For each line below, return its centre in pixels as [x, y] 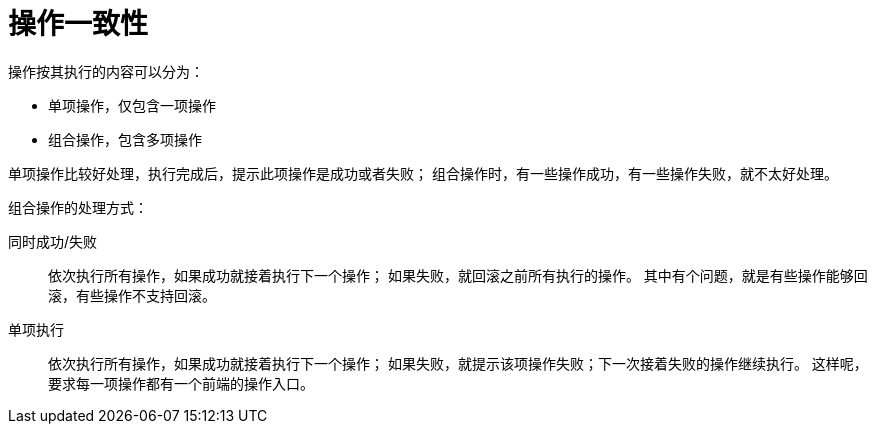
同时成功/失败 [53, 241]
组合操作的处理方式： [78, 207]
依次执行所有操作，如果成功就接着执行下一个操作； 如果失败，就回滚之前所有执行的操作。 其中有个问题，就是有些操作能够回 [458, 275]
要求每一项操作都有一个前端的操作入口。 [181, 383]
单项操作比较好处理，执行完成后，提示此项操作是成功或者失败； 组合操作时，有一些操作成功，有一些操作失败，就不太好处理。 [423, 173]
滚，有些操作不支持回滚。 [132, 295]
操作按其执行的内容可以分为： [106, 71]
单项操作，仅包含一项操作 [132, 105]
